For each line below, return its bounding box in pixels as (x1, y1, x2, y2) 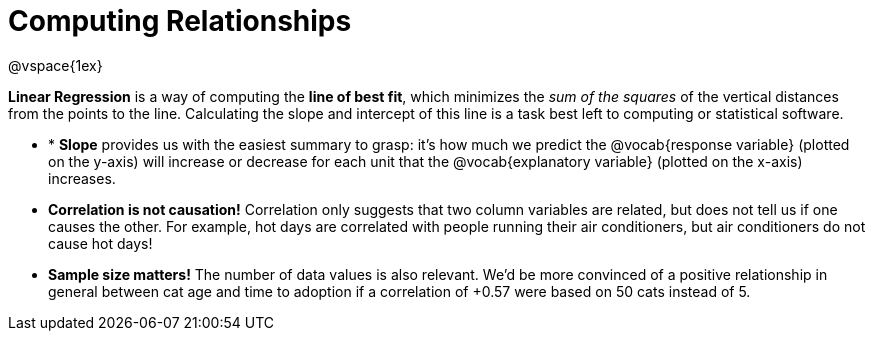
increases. (48, 169, 116, 187)
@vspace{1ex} (8, 56, 103, 74)
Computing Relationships (8, 4, 352, 38)
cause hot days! (48, 234, 153, 252)
